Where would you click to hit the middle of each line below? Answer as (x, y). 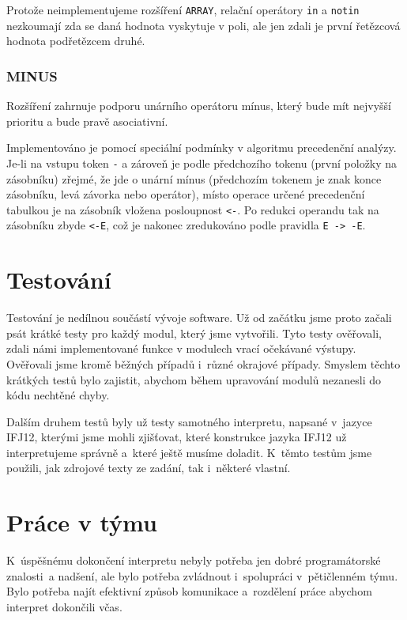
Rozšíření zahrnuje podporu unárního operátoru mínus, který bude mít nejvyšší (199, 106)
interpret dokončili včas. (64, 606)
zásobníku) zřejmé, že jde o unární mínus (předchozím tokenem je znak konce (194, 178)
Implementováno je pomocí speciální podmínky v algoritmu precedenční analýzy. (202, 147)
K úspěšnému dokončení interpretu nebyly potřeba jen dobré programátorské (194, 560)
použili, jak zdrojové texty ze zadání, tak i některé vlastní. (149, 468)
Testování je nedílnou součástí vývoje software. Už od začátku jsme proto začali (199, 318)
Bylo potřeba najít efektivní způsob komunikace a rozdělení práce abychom (189, 591)
